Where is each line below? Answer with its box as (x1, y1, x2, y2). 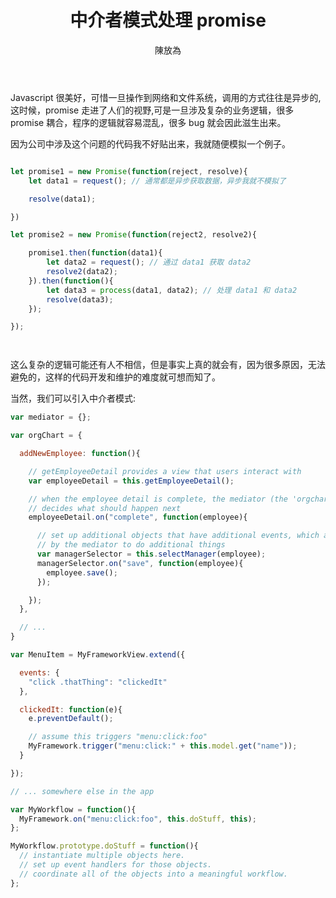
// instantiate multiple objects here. (19, 851, 186, 861)
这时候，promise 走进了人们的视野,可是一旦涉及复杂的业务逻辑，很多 (10, 104, 295, 116)
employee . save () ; (46, 567, 118, 578)
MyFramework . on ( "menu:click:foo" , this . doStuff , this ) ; (19, 814, 257, 824)
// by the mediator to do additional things (36, 540, 226, 550)
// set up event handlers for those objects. (19, 860, 213, 870)
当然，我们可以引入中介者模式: (10, 392, 137, 405)
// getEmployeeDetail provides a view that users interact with (28, 466, 302, 476)
